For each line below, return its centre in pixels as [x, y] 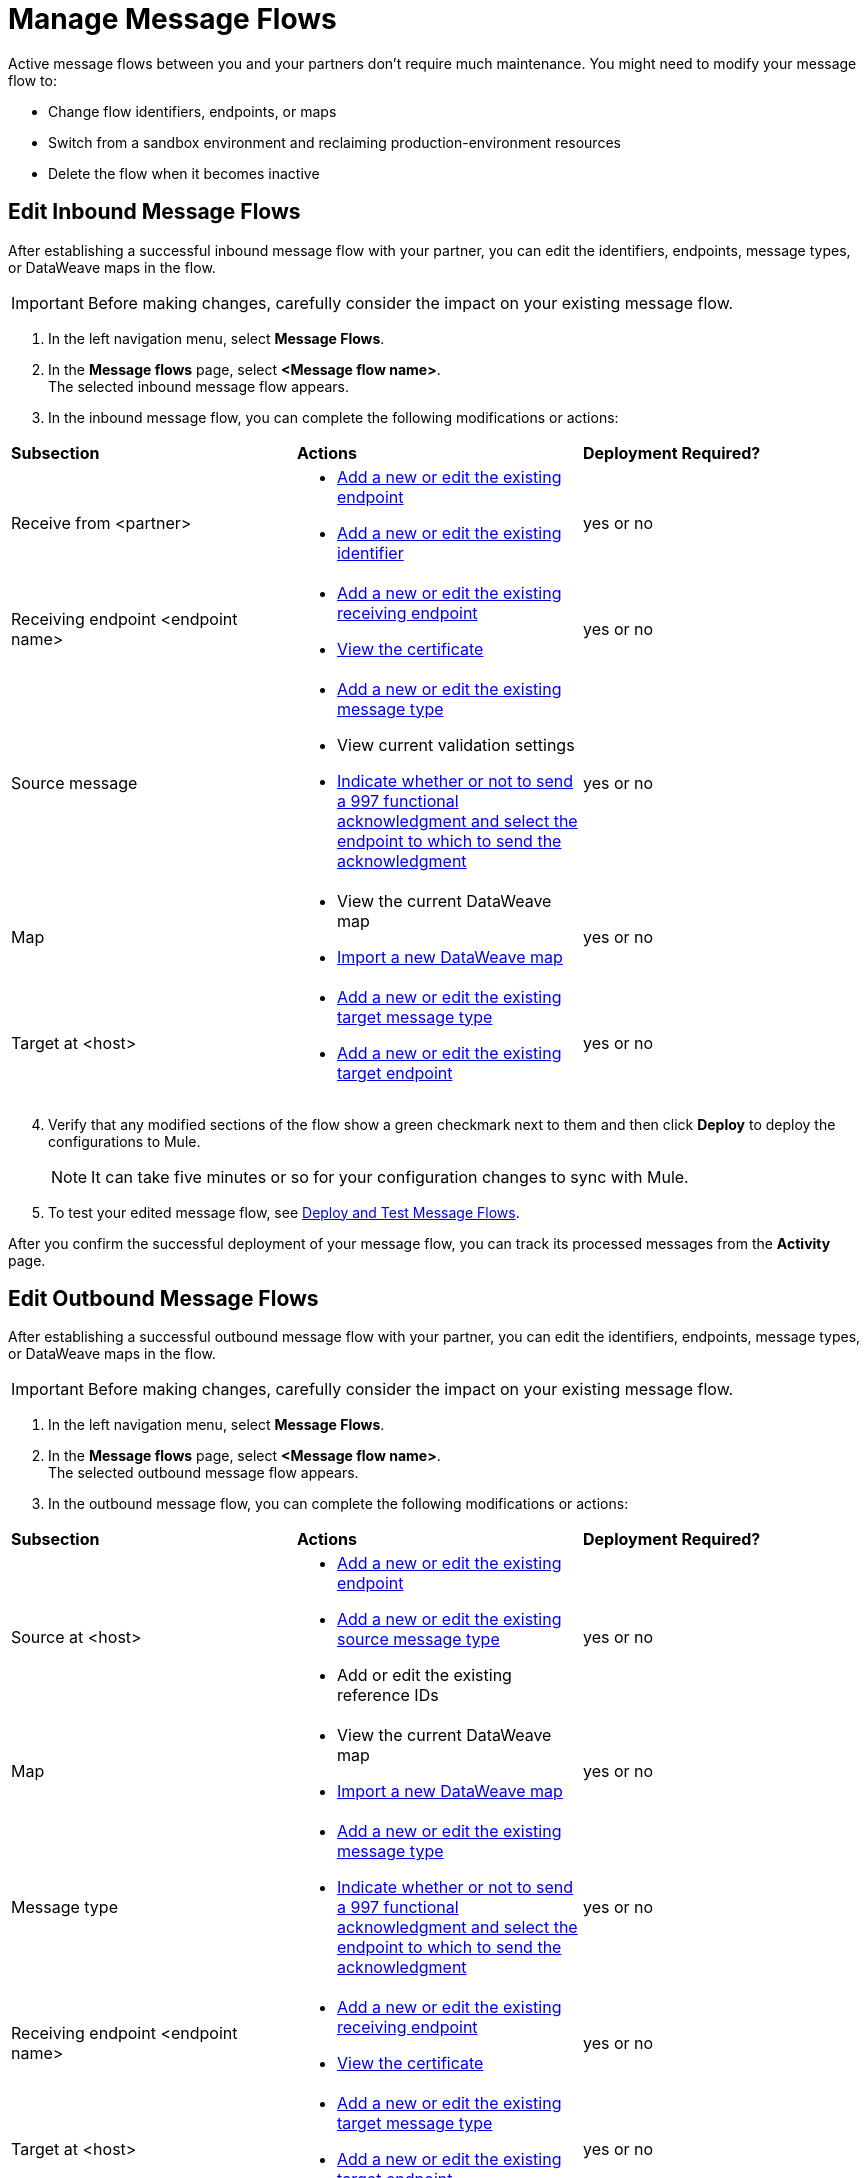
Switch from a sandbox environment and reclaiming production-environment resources [334, 142]
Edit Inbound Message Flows [154, 212]
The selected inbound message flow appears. [199, 386]
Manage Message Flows [172, 19]
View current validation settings [455, 744]
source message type [418, 1639]
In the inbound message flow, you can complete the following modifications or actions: [333, 417]
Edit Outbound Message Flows [163, 1299]
